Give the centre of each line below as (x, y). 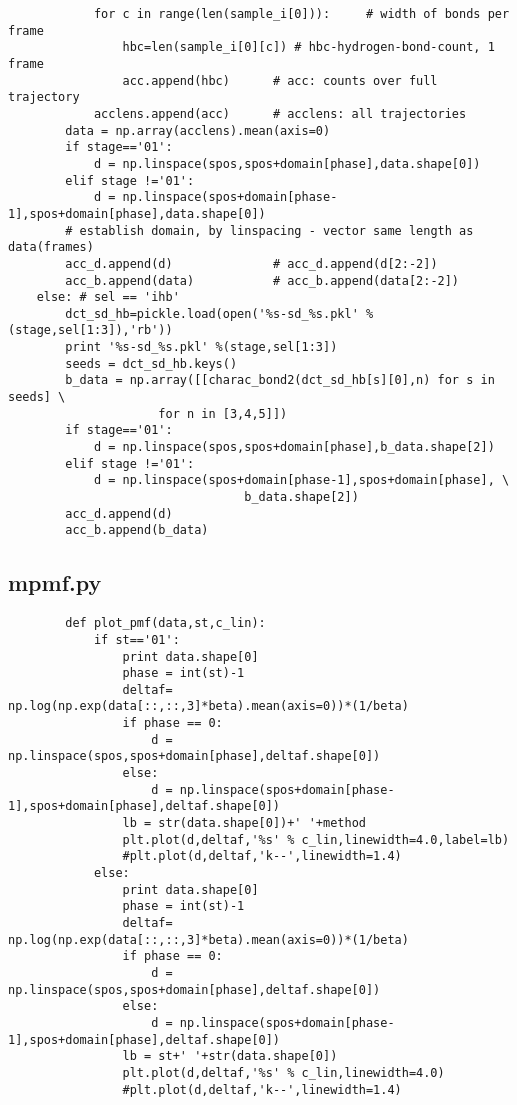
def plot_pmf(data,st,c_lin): (165, 623)
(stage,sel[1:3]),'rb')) (90, 330)
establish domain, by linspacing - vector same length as (276, 230)
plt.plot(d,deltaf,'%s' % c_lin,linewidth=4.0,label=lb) (316, 839)
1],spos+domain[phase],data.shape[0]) (137, 213)
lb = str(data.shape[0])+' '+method (244, 823)
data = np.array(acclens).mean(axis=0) (198, 130)
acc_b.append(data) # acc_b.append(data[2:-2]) (262, 280)
